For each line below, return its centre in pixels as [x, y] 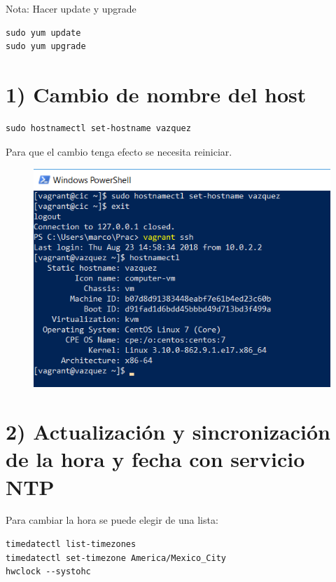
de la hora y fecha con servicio [155, 459]
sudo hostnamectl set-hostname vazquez [98, 128]
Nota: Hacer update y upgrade [71, 8]
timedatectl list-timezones [71, 544]
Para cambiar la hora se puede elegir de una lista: [112, 520]
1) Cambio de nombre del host [156, 94]
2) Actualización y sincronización [168, 432]
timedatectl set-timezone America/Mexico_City [116, 558]
